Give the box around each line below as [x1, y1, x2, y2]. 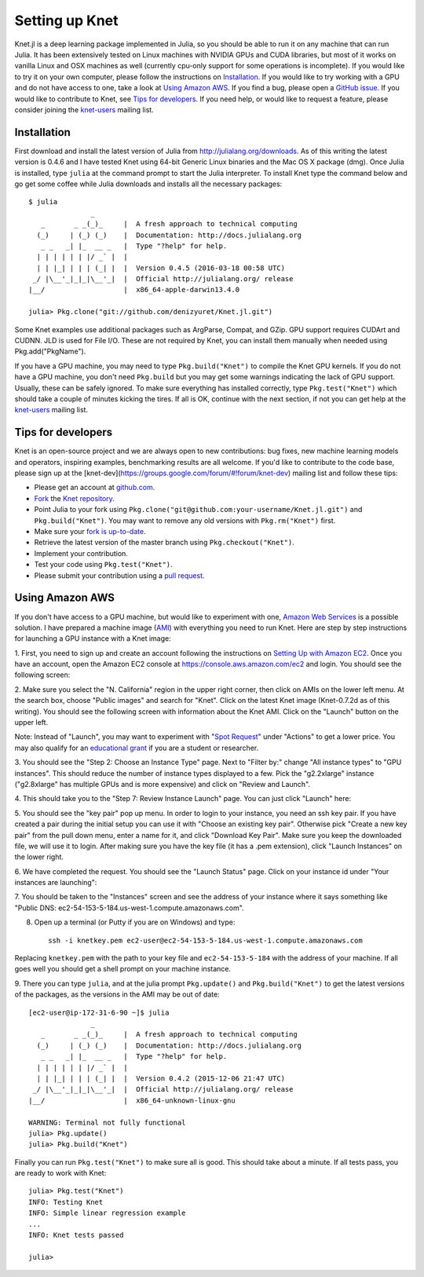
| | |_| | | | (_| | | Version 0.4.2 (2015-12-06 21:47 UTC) [36, 1074, 286, 1083]
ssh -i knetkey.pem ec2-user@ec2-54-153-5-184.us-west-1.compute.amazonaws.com [48, 935, 363, 945]
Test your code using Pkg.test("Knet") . [34, 560, 173, 569]
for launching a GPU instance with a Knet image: [14, 634, 172, 643]
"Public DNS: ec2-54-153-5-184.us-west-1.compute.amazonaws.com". [14, 903, 244, 913]
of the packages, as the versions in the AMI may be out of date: [14, 990, 220, 999]
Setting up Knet [14, 12, 119, 29]
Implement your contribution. [34, 548, 129, 558]
